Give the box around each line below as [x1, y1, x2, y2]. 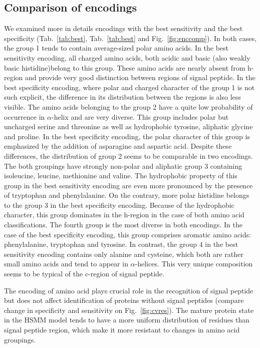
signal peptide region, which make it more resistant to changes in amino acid [4, 324, 240, 335]
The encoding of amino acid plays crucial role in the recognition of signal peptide [4, 285, 253, 295]
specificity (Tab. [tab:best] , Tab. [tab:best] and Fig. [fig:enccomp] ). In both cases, [4, 33, 256, 43]
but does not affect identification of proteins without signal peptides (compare [4, 295, 244, 305]
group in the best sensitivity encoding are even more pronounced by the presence [4, 180, 253, 190]
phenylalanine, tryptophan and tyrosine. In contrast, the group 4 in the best [4, 239, 238, 249]
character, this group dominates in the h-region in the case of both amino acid [4, 209, 244, 220]
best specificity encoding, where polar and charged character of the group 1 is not [4, 82, 255, 92]
